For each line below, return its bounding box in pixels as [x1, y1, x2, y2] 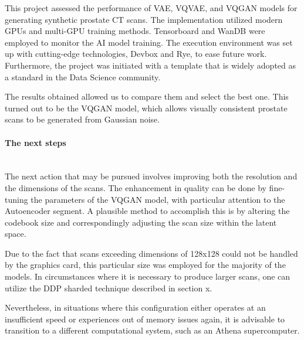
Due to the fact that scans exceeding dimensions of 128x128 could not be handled [5, 247, 298, 259]
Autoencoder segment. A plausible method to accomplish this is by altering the [5, 205, 290, 217]
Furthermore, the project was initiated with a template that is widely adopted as [5, 59, 296, 71]
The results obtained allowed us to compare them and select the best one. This [5, 90, 289, 103]
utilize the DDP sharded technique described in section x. [5, 281, 212, 294]
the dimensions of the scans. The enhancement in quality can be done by [5, 181, 266, 193]
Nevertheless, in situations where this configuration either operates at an [5, 301, 266, 314]
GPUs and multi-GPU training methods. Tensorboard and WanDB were [5, 25, 265, 37]
